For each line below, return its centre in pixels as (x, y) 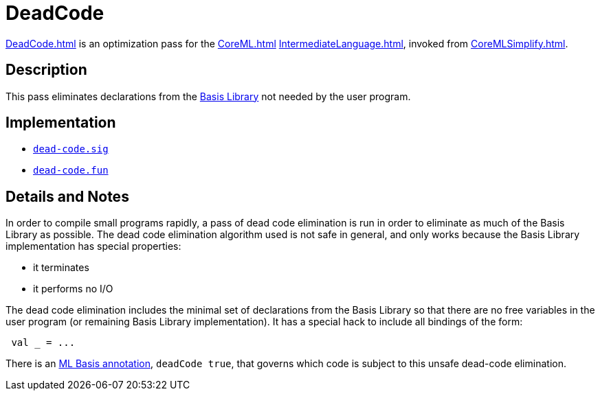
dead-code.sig (71, 149)
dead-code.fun (71, 171)
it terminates (61, 268)
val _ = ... (43, 343)
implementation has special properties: (93, 246)
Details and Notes (67, 196)
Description (46, 70)
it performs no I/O (73, 289)
